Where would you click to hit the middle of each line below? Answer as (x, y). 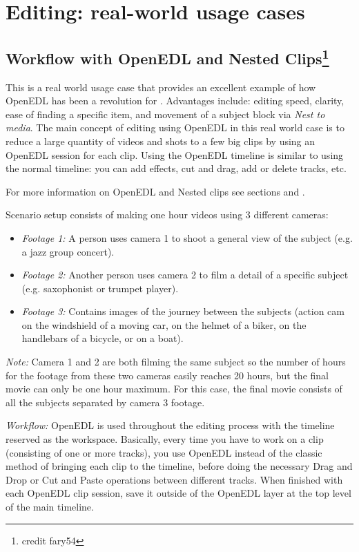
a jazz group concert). (68, 251)
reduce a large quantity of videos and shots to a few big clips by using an (161, 141)
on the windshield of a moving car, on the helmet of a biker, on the (164, 324)
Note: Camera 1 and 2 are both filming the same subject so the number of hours (176, 362)
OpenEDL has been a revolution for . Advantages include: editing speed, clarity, (175, 101)
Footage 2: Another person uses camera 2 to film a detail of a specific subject (185, 275)
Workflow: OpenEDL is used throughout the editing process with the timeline (170, 425)
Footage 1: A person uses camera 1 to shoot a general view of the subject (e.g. (187, 237)
